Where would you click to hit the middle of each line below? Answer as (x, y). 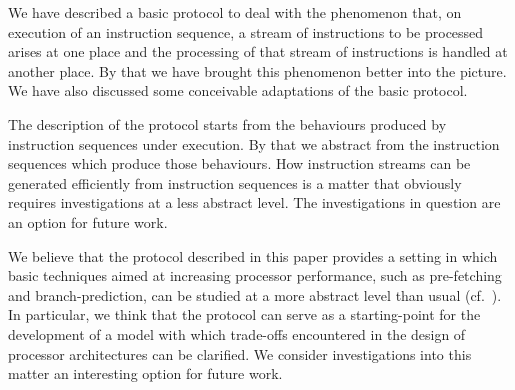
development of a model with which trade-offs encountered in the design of (237, 333)
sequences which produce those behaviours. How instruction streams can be (239, 163)
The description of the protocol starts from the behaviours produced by (227, 123)
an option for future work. (88, 221)
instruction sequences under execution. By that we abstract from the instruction (254, 143)
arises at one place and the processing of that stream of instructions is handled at (258, 51)
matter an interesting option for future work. (145, 373)
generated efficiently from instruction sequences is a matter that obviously (235, 182)
